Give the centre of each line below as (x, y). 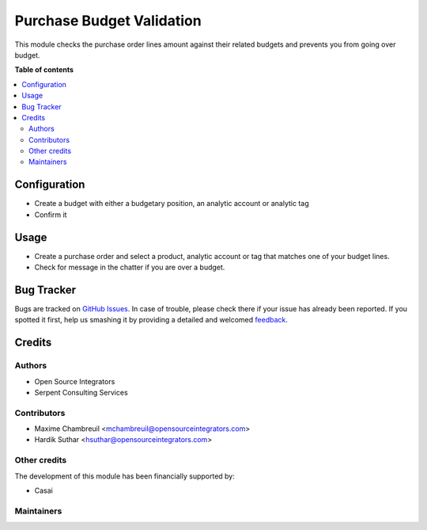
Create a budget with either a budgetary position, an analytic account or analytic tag (172, 204)
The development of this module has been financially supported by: (125, 476)
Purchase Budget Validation (108, 21)
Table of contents (44, 70)
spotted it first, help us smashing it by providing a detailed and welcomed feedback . (151, 320)
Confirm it (51, 215)
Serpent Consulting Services (81, 392)
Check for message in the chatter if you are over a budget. (130, 267)
